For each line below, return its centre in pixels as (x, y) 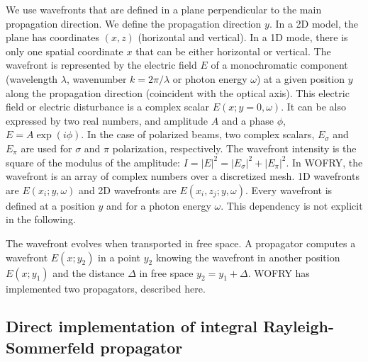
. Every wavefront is (289, 190)
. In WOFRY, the (324, 162)
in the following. (41, 219)
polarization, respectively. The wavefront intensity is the (234, 148)
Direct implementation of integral (132, 326)
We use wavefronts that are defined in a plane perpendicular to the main (164, 9)
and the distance (89, 272)
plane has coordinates (53, 37)
